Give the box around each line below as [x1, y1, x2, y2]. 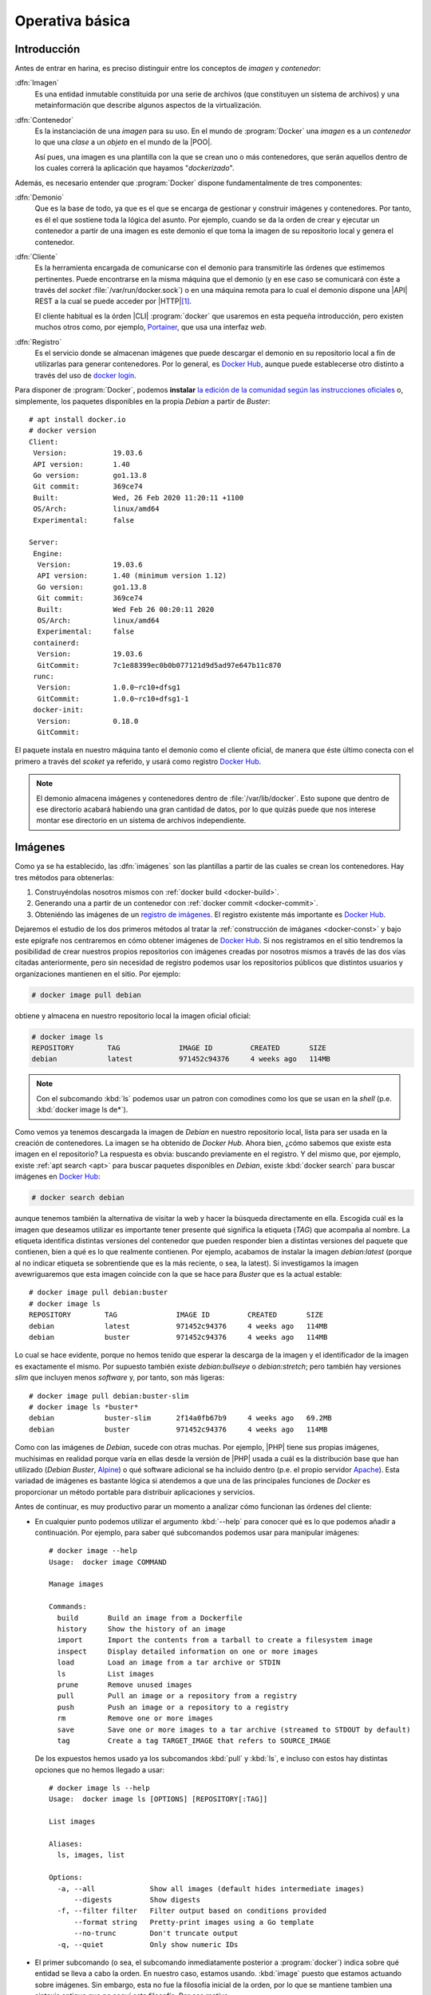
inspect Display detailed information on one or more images [57, 1646, 318, 1656]
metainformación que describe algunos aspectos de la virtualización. [34, 101, 262, 110]
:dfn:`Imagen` [14, 78, 60, 88]
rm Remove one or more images [57, 1714, 213, 1723]
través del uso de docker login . [34, 370, 137, 380]
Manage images [49, 1580, 104, 1589]
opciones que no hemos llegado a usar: [34, 1764, 165, 1775]
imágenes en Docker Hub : [14, 1171, 101, 1181]
